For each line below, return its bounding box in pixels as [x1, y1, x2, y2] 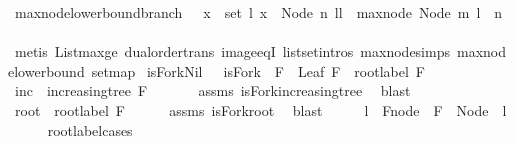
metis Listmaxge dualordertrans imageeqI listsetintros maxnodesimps [14, 41, 450, 62]
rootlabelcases [47, 119, 133, 140]
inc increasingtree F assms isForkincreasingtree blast [14, 80, 411, 101]
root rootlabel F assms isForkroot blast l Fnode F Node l [14, 99, 507, 120]
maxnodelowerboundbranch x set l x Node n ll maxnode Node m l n [14, 2, 503, 22]
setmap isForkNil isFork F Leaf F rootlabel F [91, 60, 425, 81]
